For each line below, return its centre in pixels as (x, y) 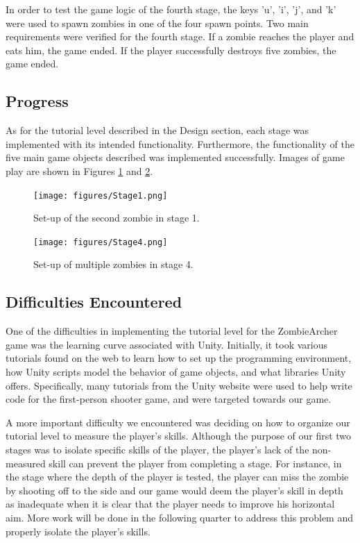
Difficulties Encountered (94, 302)
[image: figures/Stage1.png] (101, 195)
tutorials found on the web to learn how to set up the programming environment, (179, 358)
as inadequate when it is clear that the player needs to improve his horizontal (170, 504)
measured (26, 463)
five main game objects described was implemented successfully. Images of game (175, 157)
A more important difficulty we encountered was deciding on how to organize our (178, 422)
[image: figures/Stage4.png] (101, 242)
